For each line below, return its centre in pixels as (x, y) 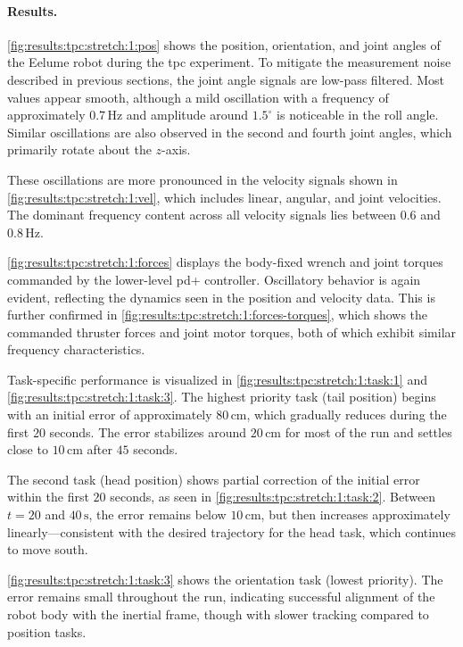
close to (28, 449)
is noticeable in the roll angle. (358, 115)
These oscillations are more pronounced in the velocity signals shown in (203, 179)
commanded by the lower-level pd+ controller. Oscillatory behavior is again (214, 279)
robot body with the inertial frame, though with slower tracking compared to (218, 614)
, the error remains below (157, 514)
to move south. (48, 549)
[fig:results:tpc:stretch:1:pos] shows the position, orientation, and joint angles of (224, 44)
